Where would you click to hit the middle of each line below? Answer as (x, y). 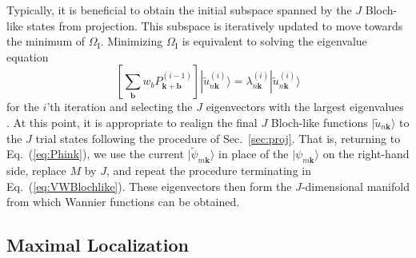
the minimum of (46, 41)
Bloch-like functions (319, 122)
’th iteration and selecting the (120, 107)
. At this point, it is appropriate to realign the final (132, 122)
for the (23, 107)
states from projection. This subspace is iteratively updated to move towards (215, 25)
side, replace (36, 171)
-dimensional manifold (355, 186)
